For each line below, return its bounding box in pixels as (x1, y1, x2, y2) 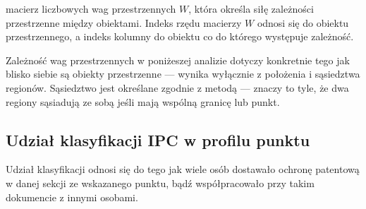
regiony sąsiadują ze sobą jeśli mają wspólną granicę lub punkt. (6, 94, 280, 109)
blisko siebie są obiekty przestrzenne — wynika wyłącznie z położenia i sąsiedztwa (6, 66, 360, 81)
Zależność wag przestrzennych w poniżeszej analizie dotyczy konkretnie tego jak (6, 52, 350, 67)
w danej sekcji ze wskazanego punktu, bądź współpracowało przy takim (6, 175, 315, 190)
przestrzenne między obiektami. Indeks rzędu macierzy (6, 15, 242, 30)
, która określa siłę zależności (188, 1, 314, 16)
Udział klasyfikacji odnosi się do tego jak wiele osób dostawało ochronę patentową (6, 162, 360, 177)
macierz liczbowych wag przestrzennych (6, 1, 176, 16)
